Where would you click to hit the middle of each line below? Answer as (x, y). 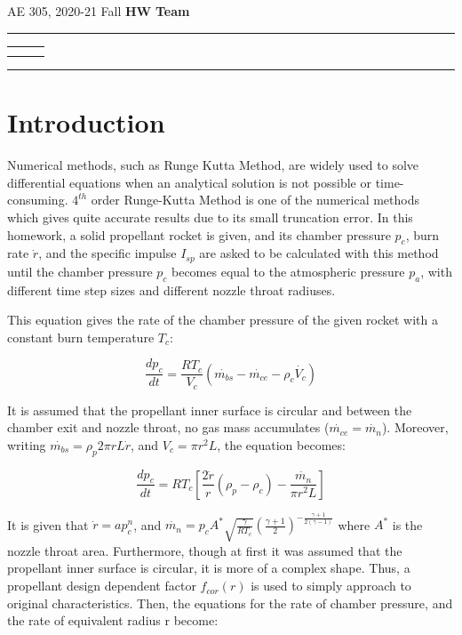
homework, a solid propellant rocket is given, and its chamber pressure (199, 234)
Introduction (86, 122)
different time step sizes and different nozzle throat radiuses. (171, 289)
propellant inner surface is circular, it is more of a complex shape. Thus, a (209, 568)
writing (27, 444)
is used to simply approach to (331, 586)
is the (407, 524)
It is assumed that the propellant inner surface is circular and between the (210, 410)
